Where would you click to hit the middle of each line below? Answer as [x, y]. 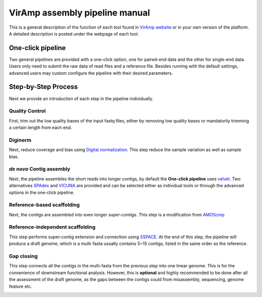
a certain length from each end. [41, 128]
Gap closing [24, 256]
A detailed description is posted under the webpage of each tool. [74, 34]
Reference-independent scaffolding [52, 227]
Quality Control [27, 111]
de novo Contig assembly [40, 169]
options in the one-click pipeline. [42, 192]
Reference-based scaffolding [44, 205]
